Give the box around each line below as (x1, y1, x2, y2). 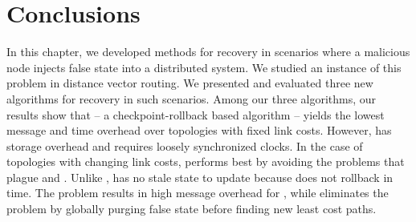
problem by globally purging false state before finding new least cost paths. (6, 200, 377, 217)
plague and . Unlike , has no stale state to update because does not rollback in (6, 168, 394, 185)
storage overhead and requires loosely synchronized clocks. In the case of (6, 137, 363, 154)
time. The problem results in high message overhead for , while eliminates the (6, 184, 389, 201)
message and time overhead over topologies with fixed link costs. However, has (6, 122, 392, 139)
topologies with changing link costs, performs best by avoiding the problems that (6, 153, 405, 170)
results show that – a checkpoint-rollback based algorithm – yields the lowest (6, 106, 385, 123)
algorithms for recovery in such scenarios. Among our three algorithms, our (6, 90, 377, 107)
